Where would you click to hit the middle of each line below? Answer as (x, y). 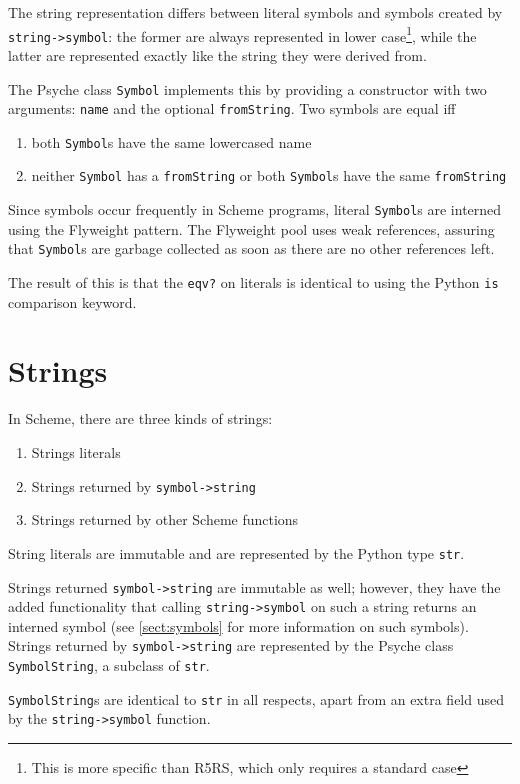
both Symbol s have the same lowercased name (171, 141)
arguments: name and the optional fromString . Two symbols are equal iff (232, 108)
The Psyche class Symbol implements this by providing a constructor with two (247, 88)
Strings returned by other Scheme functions (165, 519)
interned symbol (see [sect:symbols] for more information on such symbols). (238, 625)
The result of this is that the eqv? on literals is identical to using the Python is (253, 282)
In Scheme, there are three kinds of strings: (140, 418)
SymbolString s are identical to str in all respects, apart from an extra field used (256, 698)
